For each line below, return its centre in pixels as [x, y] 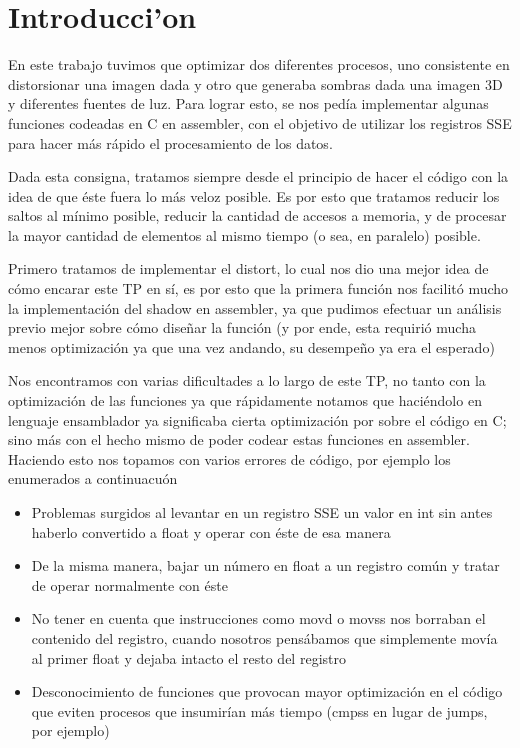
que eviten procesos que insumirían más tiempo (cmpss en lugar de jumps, [259, 710]
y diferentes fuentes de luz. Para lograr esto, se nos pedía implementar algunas [248, 103]
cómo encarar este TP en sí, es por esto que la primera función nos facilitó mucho [258, 288]
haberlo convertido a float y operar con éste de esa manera [211, 531]
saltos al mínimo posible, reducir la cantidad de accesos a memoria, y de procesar [257, 215]
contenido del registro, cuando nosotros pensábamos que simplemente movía [264, 637]
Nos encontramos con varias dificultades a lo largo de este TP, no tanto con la [247, 380]
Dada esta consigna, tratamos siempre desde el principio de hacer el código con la [258, 176]
